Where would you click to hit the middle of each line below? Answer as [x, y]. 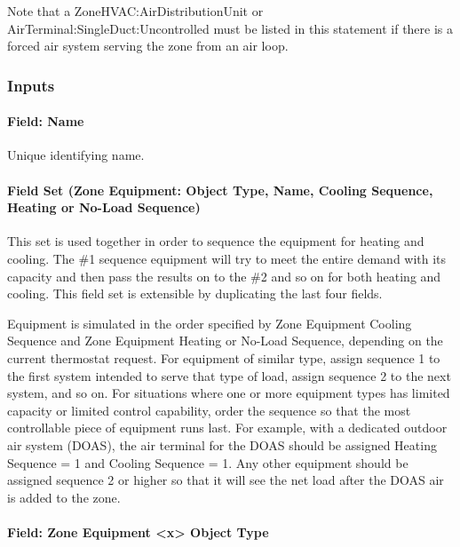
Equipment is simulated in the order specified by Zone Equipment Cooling [210, 323]
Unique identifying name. [76, 155]
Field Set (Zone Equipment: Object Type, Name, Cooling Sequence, [220, 190]
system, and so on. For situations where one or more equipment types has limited [229, 393]
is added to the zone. [64, 497]
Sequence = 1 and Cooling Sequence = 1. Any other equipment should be [208, 462]
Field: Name [46, 121]
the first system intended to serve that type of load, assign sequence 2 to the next [229, 375]
